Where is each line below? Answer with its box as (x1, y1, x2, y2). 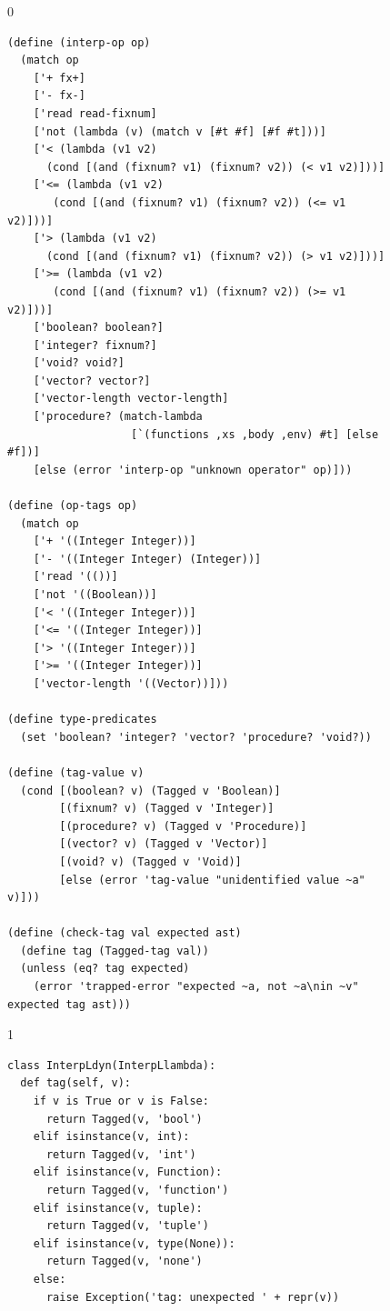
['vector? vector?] (33, 374, 151, 387)
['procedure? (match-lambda (33, 410, 203, 424)
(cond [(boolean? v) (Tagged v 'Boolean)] (20, 784, 281, 797)
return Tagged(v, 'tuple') (45, 1219, 209, 1233)
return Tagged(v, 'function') (45, 1184, 229, 1196)
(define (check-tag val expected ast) (7, 926, 242, 940)
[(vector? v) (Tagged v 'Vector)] (59, 837, 268, 851)
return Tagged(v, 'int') (45, 1147, 196, 1161)
